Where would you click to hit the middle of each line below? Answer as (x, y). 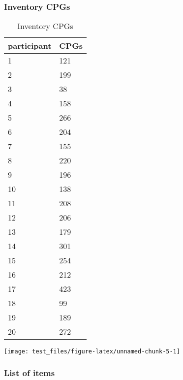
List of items (30, 372)
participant (30, 46)
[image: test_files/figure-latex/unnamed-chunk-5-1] (92, 352)
